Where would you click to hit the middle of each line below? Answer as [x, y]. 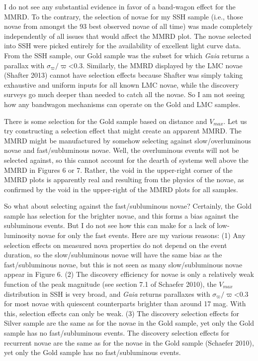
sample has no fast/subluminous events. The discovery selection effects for [117, 333]
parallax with [24, 65]
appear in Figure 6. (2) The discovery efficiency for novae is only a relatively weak [129, 274]
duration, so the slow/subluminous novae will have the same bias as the [113, 255]
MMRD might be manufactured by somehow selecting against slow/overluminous [128, 140]
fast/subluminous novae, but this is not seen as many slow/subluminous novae [123, 264]
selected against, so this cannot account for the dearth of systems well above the [126, 160]
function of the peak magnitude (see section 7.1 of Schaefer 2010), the [110, 284]
